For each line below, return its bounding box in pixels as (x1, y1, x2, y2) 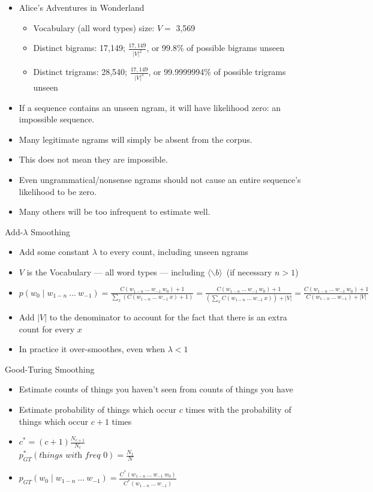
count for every (19, 322, 75, 335)
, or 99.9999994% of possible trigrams (148, 65, 286, 78)
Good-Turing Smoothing (5, 362, 95, 375)
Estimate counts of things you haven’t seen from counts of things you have (19, 383, 293, 395)
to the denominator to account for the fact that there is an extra (49, 311, 287, 323)
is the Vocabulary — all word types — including (26, 265, 205, 278)
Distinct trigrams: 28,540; (33, 65, 127, 78)
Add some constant (19, 245, 89, 258)
